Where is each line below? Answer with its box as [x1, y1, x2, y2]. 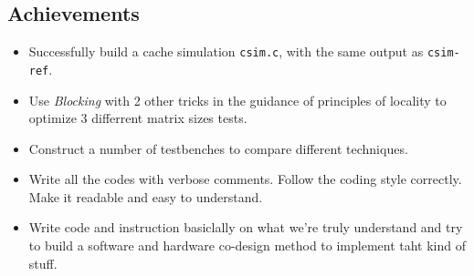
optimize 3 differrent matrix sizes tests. [28, 108, 248, 128]
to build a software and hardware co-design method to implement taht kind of [28, 236, 467, 255]
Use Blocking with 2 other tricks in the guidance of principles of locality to [28, 90, 447, 109]
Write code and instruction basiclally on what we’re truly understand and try [28, 218, 463, 237]
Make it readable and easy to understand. [28, 187, 263, 206]
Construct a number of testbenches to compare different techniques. [28, 138, 408, 158]
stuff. [28, 253, 58, 272]
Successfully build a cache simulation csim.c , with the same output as [28, 42, 424, 61]
